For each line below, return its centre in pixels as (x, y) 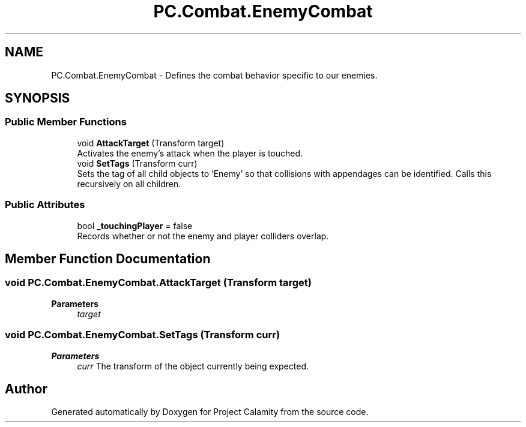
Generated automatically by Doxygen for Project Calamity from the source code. (210, 412)
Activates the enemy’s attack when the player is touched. (190, 153)
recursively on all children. (129, 184)
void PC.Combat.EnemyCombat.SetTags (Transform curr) (143, 335)
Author (26, 389)
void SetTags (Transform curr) (137, 163)
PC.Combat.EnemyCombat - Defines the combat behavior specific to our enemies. (214, 75)
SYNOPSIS (38, 98)
